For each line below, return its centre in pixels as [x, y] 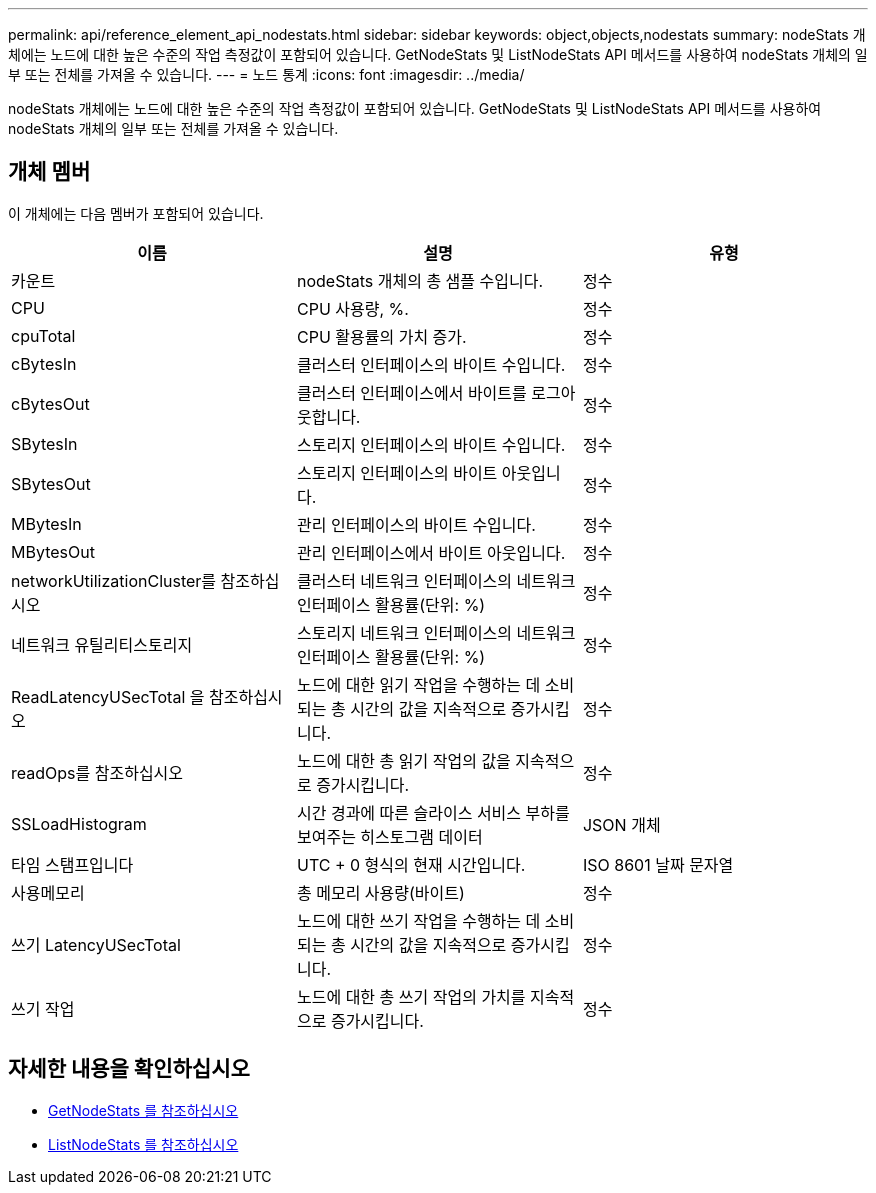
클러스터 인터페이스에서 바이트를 [411, 392]
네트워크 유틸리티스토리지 [102, 644]
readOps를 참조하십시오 [97, 772]
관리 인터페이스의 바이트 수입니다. [416, 524]
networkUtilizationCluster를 [114, 580]
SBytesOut [51, 483]
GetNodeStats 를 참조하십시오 [143, 1110]
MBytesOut [53, 551]
